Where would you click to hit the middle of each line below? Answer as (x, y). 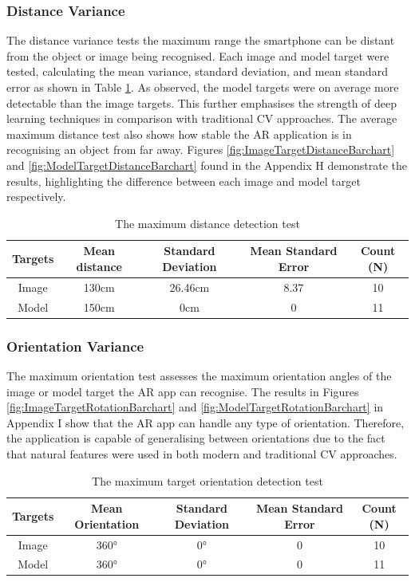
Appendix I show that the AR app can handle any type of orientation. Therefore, (206, 422)
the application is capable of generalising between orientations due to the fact (196, 438)
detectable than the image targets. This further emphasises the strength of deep (202, 102)
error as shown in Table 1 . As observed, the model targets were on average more (203, 87)
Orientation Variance (75, 346)
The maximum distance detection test (207, 223)
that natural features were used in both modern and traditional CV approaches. (202, 453)
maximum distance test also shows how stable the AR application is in (179, 134)
